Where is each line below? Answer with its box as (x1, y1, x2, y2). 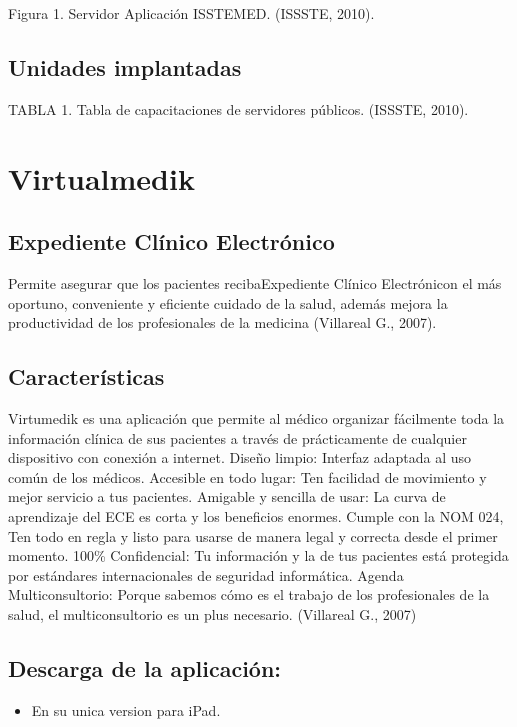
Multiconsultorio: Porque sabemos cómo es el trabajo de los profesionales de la (8, 584, 490, 605)
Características (8, 361, 165, 392)
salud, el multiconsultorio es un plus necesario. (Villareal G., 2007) (8, 603, 417, 624)
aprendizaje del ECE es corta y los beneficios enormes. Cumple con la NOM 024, (8, 505, 504, 526)
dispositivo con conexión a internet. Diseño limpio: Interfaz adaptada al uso (8, 447, 471, 468)
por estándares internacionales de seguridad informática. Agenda (8, 564, 404, 585)
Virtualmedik (8, 157, 195, 198)
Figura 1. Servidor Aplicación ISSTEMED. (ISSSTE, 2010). (8, 3, 375, 23)
